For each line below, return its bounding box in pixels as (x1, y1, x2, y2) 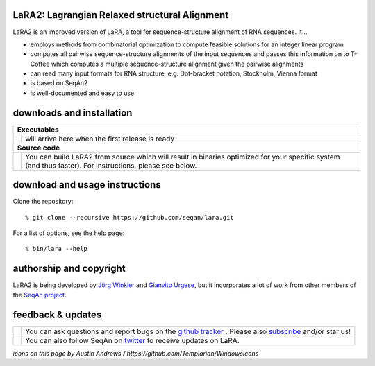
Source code (17, 143, 60, 152)
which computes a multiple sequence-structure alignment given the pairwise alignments (51, 60, 304, 68)
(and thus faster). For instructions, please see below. (25, 160, 197, 170)
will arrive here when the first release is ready (25, 134, 175, 143)
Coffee (30, 60, 50, 68)
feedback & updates (12, 308, 102, 320)
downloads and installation (12, 107, 133, 119)
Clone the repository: (12, 198, 74, 206)
